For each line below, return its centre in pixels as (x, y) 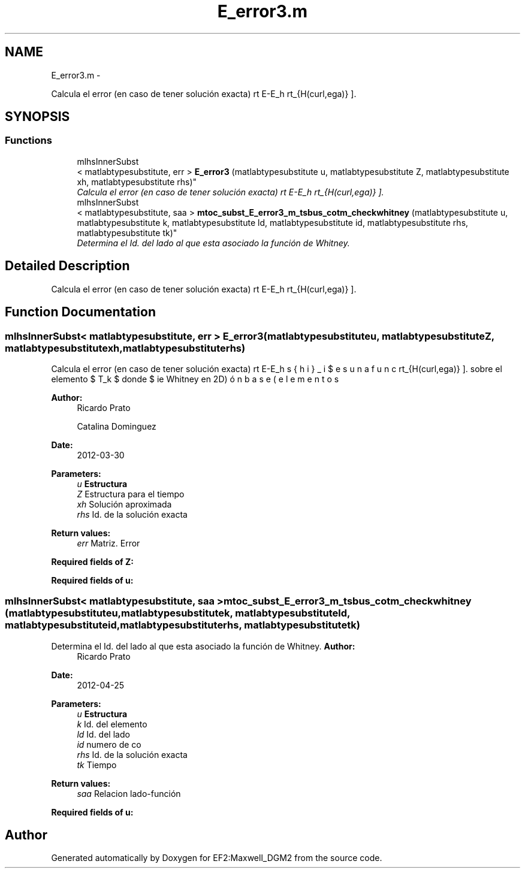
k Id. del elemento (112, 724)
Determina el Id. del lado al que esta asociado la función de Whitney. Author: (203, 646)
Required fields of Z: (92, 561)
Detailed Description (67, 266)
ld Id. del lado (103, 734)
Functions (28, 141)
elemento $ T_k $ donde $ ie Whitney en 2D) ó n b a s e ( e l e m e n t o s (195, 379)
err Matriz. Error (108, 543)
